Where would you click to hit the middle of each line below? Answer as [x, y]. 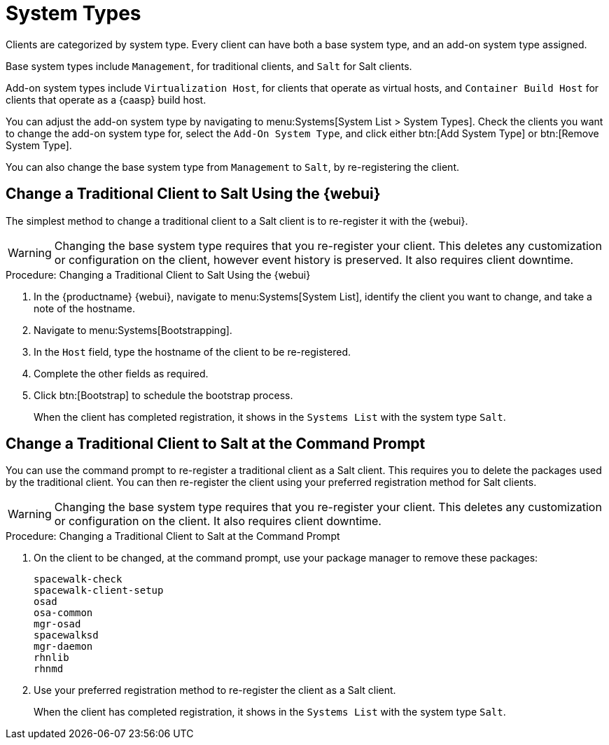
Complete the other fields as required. [121, 373]
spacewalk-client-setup [99, 591]
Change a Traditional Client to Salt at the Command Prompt [216, 444]
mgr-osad [57, 624]
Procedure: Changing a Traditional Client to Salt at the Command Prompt [173, 536]
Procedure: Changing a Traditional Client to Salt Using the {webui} [158, 274]
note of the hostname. [84, 308]
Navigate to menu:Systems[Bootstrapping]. [133, 330]
